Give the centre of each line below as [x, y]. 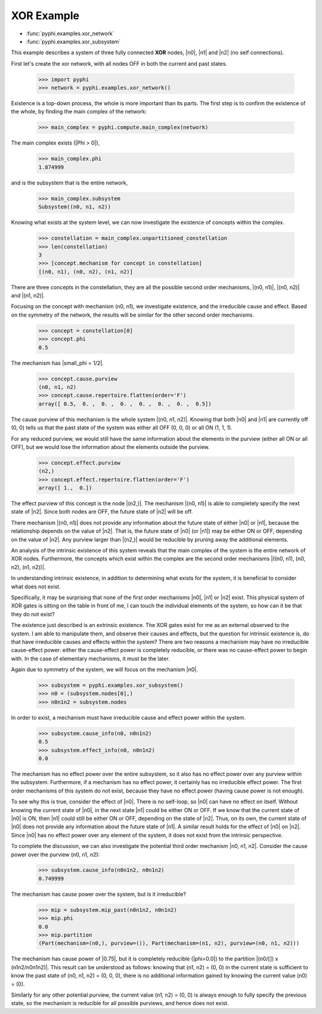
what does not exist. [36, 586]
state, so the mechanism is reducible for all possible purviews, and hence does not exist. [120, 1003]
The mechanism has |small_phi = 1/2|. [57, 363]
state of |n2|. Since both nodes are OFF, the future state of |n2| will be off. [102, 512]
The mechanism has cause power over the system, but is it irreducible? [98, 894]
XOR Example [45, 16]
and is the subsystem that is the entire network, [69, 183]
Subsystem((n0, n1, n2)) [75, 207]
